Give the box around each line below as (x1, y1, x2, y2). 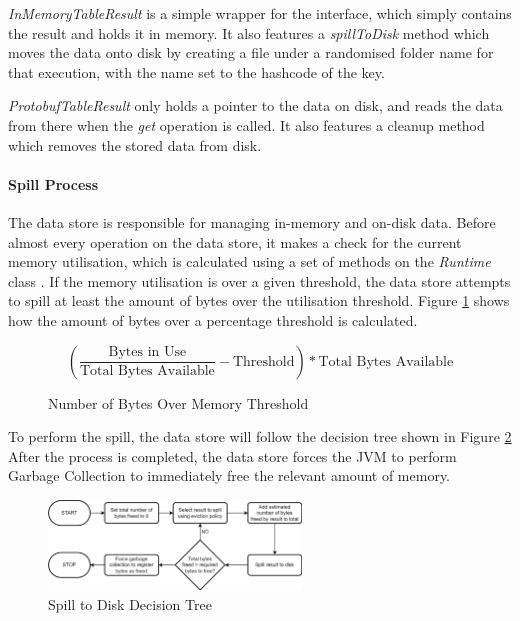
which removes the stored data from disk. (8, 134, 262, 155)
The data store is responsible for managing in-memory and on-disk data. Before (8, 211, 496, 232)
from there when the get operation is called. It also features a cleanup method (8, 114, 485, 135)
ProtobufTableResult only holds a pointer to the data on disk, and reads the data (8, 95, 503, 116)
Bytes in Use (108, 345, 187, 360)
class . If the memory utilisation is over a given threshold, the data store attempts (8, 270, 511, 291)
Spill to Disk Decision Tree (48, 593, 212, 614)
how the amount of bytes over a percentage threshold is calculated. (8, 309, 418, 330)
